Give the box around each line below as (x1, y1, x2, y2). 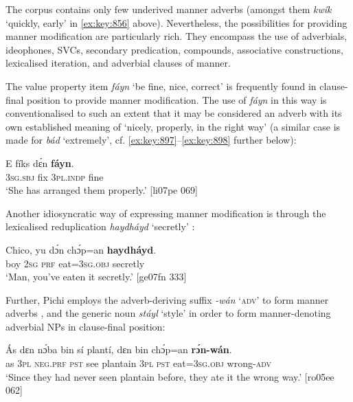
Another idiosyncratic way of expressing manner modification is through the (5, 205, 326, 220)
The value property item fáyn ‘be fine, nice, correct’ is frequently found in (5, 78, 317, 93)
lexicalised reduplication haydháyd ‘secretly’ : (5, 219, 195, 234)
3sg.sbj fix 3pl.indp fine (5, 169, 104, 183)
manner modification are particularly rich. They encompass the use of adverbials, (5, 29, 348, 43)
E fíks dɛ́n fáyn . (5, 155, 74, 170)
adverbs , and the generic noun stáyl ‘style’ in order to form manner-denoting (5, 306, 331, 320)
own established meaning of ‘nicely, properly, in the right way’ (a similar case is (5, 119, 341, 133)
